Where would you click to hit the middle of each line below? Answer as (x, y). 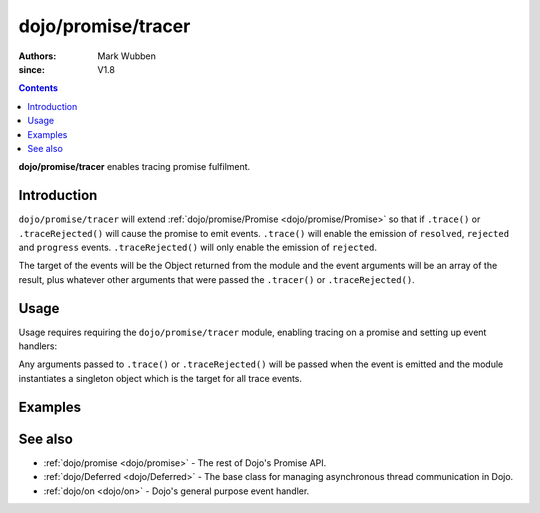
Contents (38, 88)
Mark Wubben (127, 56)
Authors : (37, 56)
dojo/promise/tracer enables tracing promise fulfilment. (134, 167)
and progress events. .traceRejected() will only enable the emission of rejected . (197, 247)
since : (31, 69)
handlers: (38, 346)
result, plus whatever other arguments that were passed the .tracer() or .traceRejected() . (216, 279)
